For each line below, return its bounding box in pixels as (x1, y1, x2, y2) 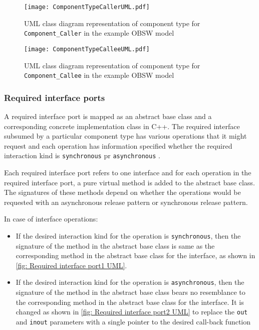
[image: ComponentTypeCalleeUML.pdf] (24, 45, 150, 53)
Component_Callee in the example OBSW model (24, 70, 174, 80)
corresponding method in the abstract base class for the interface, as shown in (16, 250, 255, 261)
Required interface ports (4, 91, 105, 103)
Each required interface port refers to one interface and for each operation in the (4, 167, 251, 178)
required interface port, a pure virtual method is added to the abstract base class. (4, 177, 255, 187)
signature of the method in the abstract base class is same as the (16, 240, 215, 251)
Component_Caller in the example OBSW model (24, 28, 174, 38)
